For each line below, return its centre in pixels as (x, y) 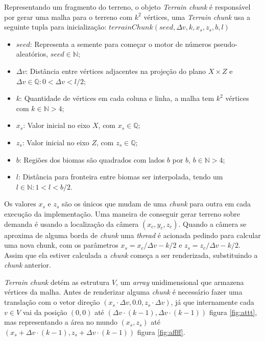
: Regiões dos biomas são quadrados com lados (92, 159)
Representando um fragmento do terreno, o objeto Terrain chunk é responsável (127, 7)
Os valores (20, 204)
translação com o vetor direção (52, 302)
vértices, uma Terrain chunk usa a (197, 17)
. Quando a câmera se (212, 224)
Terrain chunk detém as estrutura (57, 282)
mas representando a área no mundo (61, 322)
